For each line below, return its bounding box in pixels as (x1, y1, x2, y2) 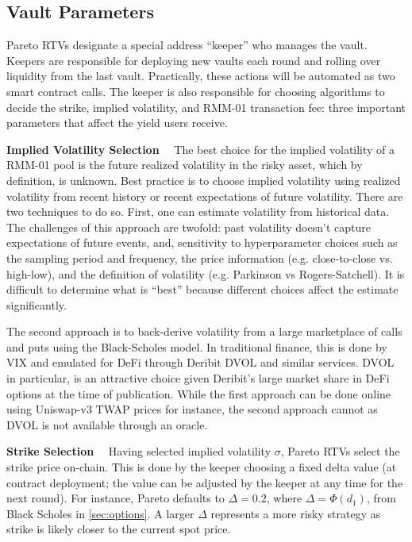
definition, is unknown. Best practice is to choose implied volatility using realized (6, 171, 401, 188)
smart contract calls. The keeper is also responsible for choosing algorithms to (6, 83, 385, 99)
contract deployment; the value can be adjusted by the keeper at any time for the (6, 474, 403, 490)
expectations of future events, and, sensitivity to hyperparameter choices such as (6, 234, 398, 251)
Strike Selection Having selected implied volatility (6, 443, 271, 459)
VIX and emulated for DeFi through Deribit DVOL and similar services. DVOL (6, 354, 395, 371)
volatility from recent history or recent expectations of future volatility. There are (6, 187, 403, 204)
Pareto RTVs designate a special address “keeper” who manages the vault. (6, 37, 368, 53)
